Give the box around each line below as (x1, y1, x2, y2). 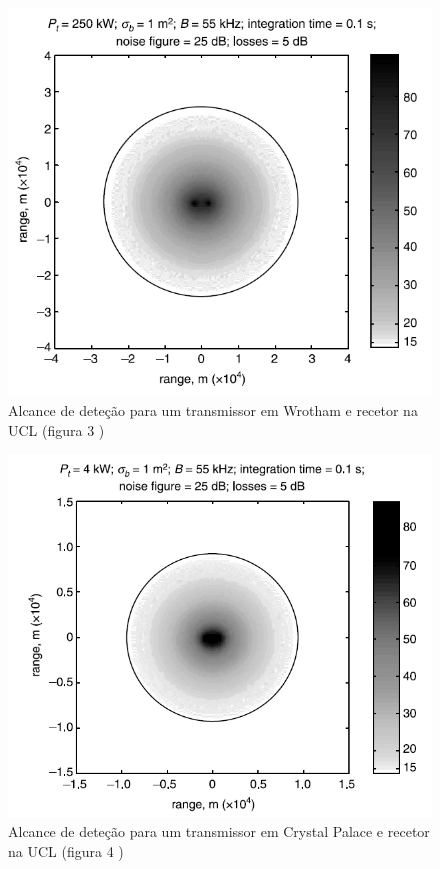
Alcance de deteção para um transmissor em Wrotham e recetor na (8, 399, 418, 420)
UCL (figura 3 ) (8, 419, 105, 440)
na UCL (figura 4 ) (8, 840, 124, 861)
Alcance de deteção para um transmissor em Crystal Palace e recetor (8, 821, 430, 842)
